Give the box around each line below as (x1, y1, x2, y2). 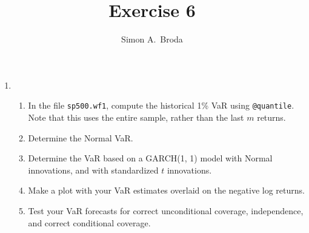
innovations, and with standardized (28, 163, 159, 176)
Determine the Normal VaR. (28, 131, 133, 144)
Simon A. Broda (121, 33, 183, 46)
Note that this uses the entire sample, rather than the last (28, 110, 244, 123)
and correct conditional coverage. (28, 216, 151, 229)
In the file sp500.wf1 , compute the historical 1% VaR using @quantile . (28, 99, 294, 112)
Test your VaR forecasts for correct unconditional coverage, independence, (28, 204, 304, 217)
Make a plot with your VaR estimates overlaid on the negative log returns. (28, 184, 305, 197)
